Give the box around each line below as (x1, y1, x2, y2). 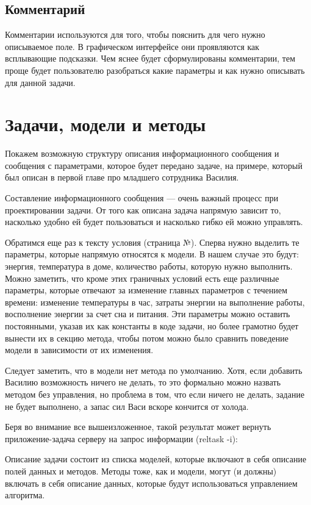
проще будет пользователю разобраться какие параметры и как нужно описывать (5, 63, 305, 76)
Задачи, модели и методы (5, 112, 206, 137)
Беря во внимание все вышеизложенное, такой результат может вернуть (5, 420, 271, 433)
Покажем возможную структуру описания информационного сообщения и (5, 147, 279, 160)
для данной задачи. (5, 76, 76, 88)
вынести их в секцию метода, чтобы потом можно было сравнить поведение (5, 331, 288, 344)
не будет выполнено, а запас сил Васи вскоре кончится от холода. (5, 399, 249, 412)
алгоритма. (5, 489, 45, 501)
